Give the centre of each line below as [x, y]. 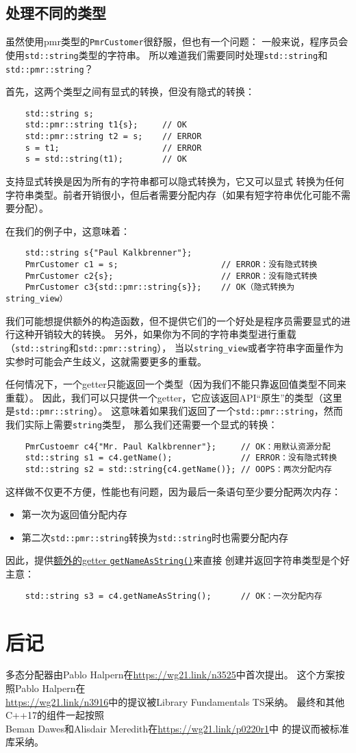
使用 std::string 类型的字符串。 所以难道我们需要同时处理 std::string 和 [167, 54]
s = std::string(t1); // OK [106, 159]
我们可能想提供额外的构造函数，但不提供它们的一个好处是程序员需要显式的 [173, 320]
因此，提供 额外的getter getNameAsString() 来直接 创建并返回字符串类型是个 [173, 560]
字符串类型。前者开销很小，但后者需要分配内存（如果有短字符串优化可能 [168, 194]
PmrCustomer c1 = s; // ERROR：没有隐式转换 [171, 265]
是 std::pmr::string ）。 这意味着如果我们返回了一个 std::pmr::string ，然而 [174, 411]
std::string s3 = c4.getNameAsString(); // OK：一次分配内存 [174, 596]
